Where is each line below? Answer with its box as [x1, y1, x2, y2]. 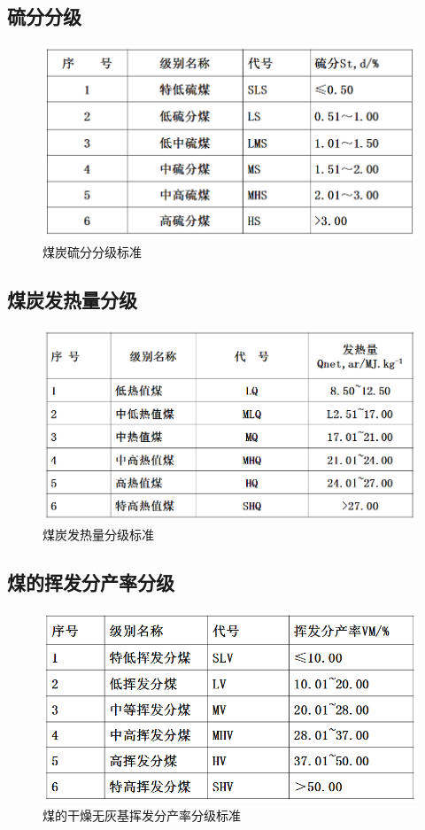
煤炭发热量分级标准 [42, 525, 154, 544]
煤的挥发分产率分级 [7, 569, 174, 596]
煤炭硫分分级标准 [42, 242, 142, 260]
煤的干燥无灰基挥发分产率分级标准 [42, 805, 241, 824]
